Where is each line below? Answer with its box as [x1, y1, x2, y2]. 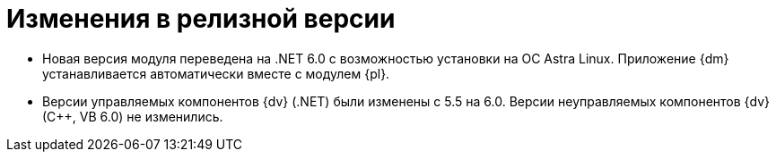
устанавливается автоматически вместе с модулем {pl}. [42, 65, 390, 81]
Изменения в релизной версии [6, 4, 396, 34]
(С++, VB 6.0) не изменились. [42, 108, 223, 124]
